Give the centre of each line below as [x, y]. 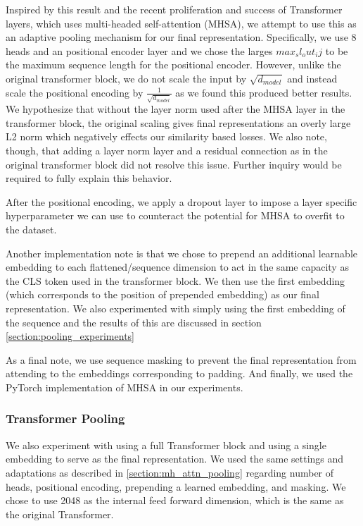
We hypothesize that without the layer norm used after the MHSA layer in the [176, 109]
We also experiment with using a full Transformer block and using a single [166, 445]
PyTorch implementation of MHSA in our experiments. [125, 387]
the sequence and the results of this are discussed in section [134, 322]
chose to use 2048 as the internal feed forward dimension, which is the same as [175, 500]
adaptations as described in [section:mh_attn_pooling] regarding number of [170, 472]
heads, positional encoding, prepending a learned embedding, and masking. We [176, 486]
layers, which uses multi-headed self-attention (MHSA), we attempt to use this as [181, 23]
